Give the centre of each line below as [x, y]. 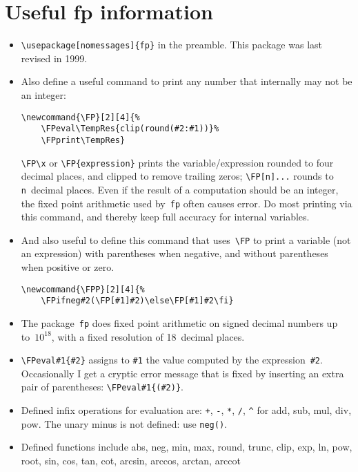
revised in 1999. [54, 58]
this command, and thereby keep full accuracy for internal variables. [165, 217]
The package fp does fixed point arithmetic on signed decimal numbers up [179, 322]
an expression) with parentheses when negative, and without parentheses [175, 253]
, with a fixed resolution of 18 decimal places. [148, 336]
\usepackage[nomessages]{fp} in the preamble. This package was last [171, 45]
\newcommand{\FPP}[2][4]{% [83, 289]
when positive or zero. [68, 267]
